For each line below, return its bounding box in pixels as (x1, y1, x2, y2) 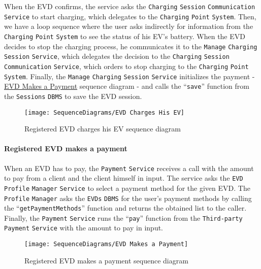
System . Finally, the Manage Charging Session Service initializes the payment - (4, 71, 255, 81)
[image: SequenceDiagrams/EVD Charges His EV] (24, 109, 184, 116)
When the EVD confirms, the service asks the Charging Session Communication (4, 1, 255, 11)
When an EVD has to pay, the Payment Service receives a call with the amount (4, 162, 254, 173)
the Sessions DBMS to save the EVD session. (4, 90, 142, 101)
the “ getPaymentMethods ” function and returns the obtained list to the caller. (4, 203, 247, 213)
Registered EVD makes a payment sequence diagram (24, 255, 188, 265)
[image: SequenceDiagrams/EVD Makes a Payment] (24, 241, 188, 248)
